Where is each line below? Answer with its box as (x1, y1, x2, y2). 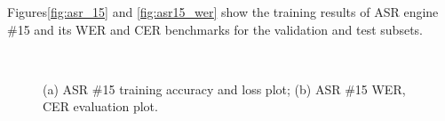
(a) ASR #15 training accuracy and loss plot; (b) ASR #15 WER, (43, 79, 406, 98)
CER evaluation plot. (43, 97, 158, 116)
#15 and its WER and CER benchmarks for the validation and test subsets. (7, 20, 423, 38)
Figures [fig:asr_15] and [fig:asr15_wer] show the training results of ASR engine (7, 3, 439, 20)
